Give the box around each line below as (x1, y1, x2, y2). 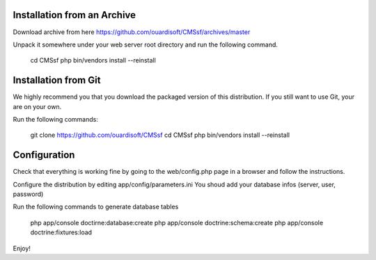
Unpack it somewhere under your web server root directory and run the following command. (13, 40, 279, 49)
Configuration (13, 149, 75, 161)
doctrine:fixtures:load (30, 228, 93, 236)
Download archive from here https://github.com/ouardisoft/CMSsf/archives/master (13, 28, 251, 36)
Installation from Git (13, 74, 101, 86)
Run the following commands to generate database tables (13, 202, 179, 211)
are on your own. (13, 102, 62, 111)
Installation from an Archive (13, 9, 136, 21)
